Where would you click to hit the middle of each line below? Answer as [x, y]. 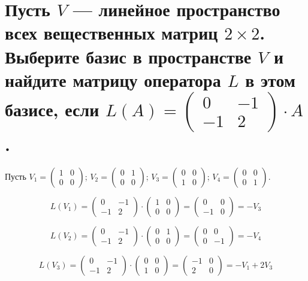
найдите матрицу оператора [113, 79]
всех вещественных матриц [111, 33]
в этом [271, 79]
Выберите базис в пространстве [128, 56]
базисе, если [52, 109]
